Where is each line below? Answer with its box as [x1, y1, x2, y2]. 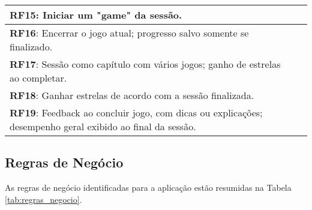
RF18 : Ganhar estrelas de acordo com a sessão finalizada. [10, 88, 254, 102]
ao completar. [10, 71, 67, 85]
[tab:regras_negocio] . [5, 193, 82, 205]
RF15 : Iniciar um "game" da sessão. [10, 8, 182, 22]
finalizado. [10, 40, 53, 53]
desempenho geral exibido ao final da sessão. [10, 119, 196, 133]
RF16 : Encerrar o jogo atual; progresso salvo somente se [10, 26, 249, 40]
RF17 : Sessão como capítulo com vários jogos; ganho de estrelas [10, 57, 281, 71]
